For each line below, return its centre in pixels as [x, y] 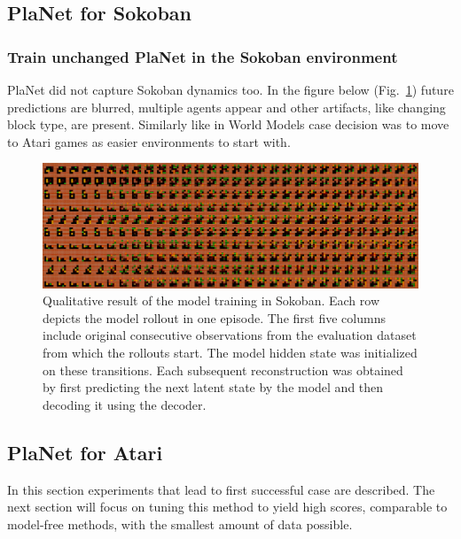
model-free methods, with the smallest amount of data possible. [180, 524]
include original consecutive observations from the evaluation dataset [230, 335]
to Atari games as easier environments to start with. [149, 141]
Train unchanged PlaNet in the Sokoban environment [203, 56]
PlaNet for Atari [85, 452]
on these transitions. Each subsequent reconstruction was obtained [223, 370]
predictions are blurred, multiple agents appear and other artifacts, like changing [227, 107]
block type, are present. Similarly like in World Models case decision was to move [228, 124]
